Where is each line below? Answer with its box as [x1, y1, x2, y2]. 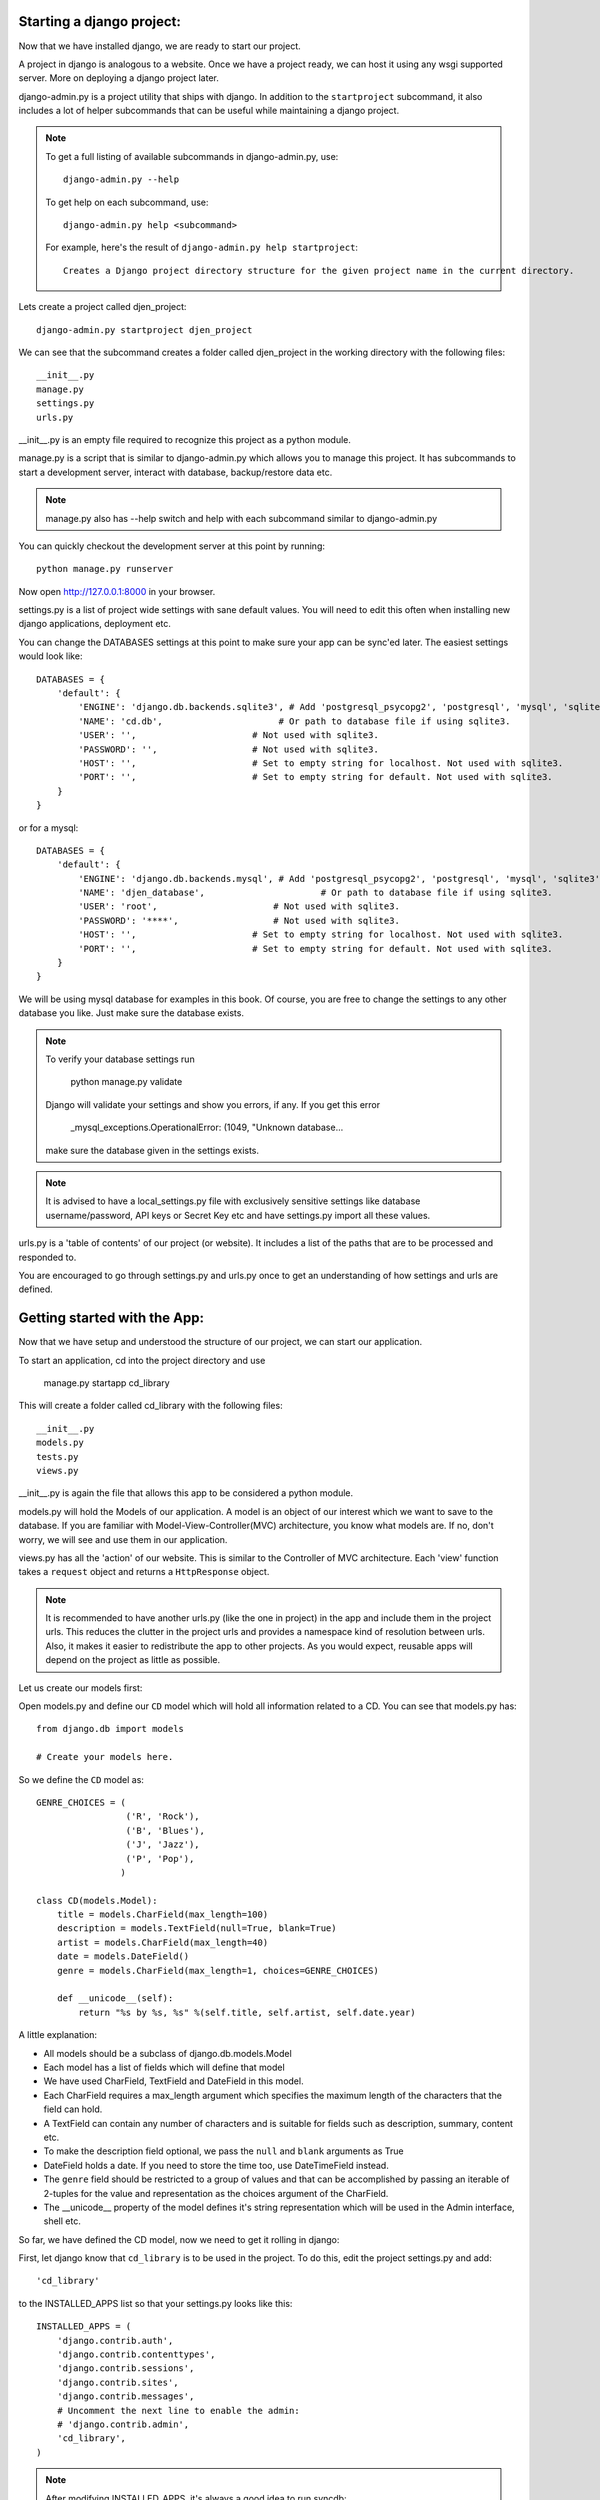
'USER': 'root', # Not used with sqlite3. [78, 901, 400, 912]
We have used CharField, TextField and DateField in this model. [43, 2075, 304, 2087]
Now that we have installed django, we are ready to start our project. [18, 40, 301, 52]
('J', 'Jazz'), [125, 1839, 200, 1850]
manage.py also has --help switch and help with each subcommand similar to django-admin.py [45, 512, 438, 524]
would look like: [18, 650, 83, 662]
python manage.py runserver [36, 563, 174, 575]
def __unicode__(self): [56, 1993, 174, 2004]
